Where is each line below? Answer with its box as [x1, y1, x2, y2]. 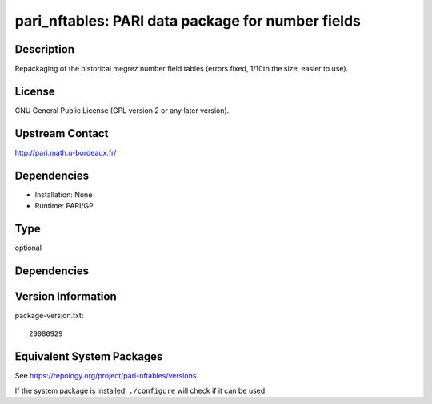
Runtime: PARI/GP [34, 201, 94, 211]
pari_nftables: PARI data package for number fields [14, 12, 362, 30]
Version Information [14, 289, 117, 303]
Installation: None [34, 189, 93, 200]
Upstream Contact [14, 127, 109, 140]
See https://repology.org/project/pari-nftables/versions [14, 371, 197, 381]
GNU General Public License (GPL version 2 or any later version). [14, 105, 230, 115]
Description [14, 42, 75, 56]
